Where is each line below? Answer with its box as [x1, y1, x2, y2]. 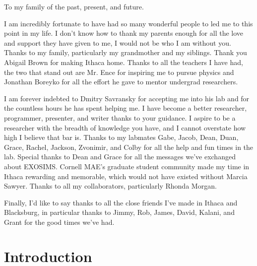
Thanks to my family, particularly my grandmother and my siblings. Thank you [4, 47, 247, 58]
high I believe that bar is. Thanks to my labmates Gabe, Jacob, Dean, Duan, [4, 132, 239, 142]
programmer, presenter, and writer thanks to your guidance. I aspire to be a [4, 112, 236, 123]
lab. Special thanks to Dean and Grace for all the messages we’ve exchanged [4, 151, 236, 162]
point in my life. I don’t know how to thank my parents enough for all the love [4, 28, 244, 38]
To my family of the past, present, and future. [4, 1, 144, 11]
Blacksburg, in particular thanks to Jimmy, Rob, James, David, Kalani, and [4, 207, 235, 217]
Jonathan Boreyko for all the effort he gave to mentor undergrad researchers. [4, 76, 238, 87]
